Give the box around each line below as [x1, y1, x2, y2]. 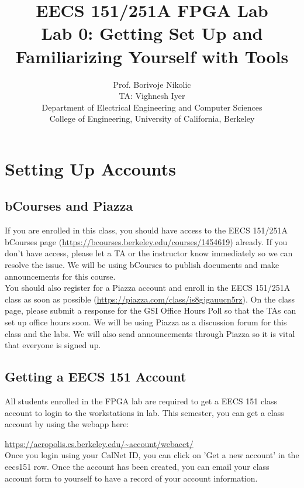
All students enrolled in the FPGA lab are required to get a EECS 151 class [5, 395, 278, 407]
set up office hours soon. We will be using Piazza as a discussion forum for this [5, 316, 287, 328]
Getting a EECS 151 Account [5, 367, 186, 386]
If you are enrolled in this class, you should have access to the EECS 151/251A [5, 224, 288, 236]
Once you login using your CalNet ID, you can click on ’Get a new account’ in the [5, 449, 299, 461]
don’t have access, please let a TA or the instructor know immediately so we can [5, 247, 293, 259]
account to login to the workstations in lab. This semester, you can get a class [5, 406, 284, 418]
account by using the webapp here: [5, 418, 129, 430]
